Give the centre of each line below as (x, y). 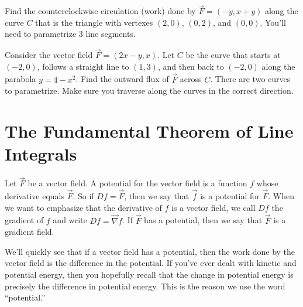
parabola (20, 79)
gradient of (24, 220)
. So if (83, 196)
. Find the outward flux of (122, 79)
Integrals (41, 154)
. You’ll (273, 22)
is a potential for (230, 196)
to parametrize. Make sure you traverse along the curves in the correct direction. (149, 91)
